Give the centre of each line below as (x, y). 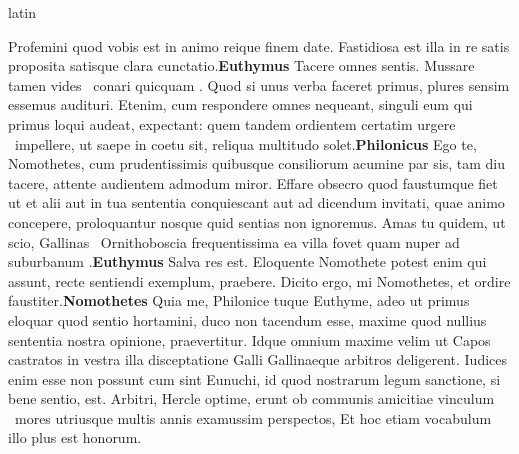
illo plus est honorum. (75, 437)
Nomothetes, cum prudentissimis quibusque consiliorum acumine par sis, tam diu (256, 163)
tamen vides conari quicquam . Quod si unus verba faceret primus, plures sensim (259, 84)
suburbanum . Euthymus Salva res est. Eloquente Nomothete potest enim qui (247, 261)
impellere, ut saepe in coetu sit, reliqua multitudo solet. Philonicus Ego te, (245, 143)
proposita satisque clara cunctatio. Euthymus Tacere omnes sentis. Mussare (241, 65)
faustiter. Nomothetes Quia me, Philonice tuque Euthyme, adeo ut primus (239, 300)
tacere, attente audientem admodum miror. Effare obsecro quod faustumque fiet (253, 182)
